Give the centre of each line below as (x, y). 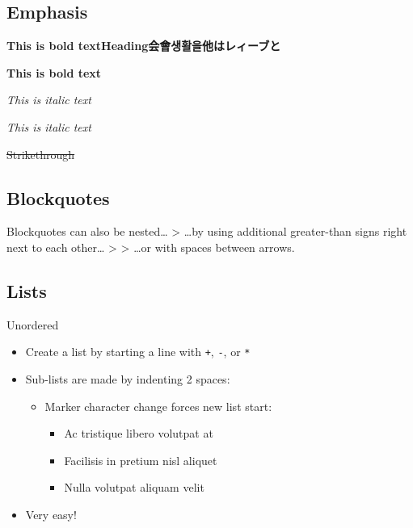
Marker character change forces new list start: (158, 406)
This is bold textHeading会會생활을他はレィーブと (144, 46)
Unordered (33, 324)
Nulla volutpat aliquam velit (134, 487)
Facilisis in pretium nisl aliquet (141, 460)
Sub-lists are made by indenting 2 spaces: (128, 379)
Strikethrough (41, 154)
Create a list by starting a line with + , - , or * (138, 352)
